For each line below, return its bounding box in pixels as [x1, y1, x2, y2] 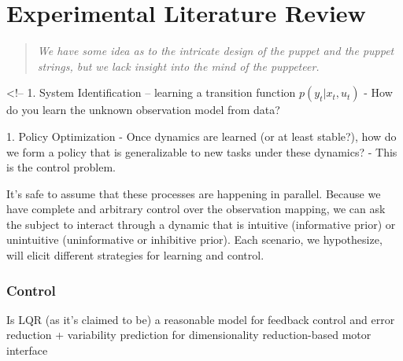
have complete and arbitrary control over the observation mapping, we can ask [6, 201, 386, 217]
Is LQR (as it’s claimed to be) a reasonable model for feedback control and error [6, 311, 395, 327]
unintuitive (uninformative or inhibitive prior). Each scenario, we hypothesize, [6, 231, 383, 248]
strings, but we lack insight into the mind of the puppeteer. [37, 57, 320, 74]
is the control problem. [6, 159, 116, 175]
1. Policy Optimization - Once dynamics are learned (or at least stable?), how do [6, 127, 397, 144]
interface [6, 342, 48, 359]
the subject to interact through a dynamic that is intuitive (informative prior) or [6, 215, 396, 232]
